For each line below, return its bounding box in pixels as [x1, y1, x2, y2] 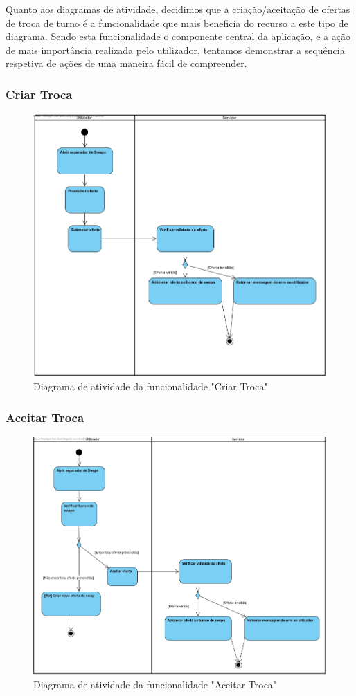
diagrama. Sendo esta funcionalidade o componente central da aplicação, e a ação [6, 29, 350, 44]
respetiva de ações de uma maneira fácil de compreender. [6, 56, 247, 71]
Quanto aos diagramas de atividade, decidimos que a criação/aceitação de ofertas [6, 2, 350, 16]
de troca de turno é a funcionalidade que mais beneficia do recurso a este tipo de [6, 15, 348, 30]
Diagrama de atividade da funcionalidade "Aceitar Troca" [33, 677, 277, 692]
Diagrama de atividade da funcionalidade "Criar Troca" [33, 379, 268, 394]
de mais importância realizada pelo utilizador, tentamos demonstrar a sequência [6, 42, 345, 57]
